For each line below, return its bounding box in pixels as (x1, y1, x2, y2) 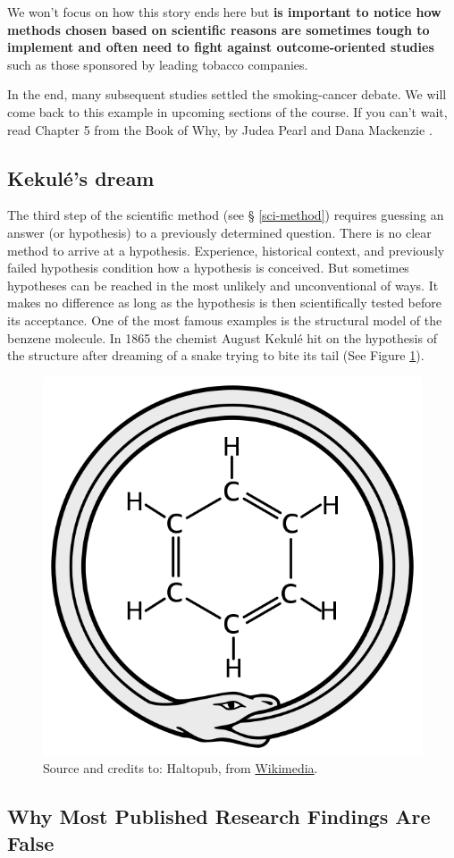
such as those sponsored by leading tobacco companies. (7, 55, 308, 73)
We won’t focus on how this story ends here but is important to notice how (7, 3, 441, 21)
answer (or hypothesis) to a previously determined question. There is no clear (7, 223, 432, 241)
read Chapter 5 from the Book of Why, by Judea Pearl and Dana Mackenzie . (7, 120, 433, 139)
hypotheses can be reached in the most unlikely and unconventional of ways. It (7, 275, 439, 294)
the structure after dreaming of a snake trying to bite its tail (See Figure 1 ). (7, 346, 425, 365)
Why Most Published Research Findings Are (7, 803, 431, 830)
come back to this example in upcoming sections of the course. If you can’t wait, (7, 102, 448, 121)
